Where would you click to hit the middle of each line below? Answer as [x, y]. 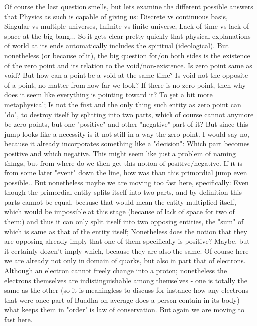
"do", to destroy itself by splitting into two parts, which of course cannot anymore [129, 114]
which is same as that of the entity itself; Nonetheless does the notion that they [126, 231]
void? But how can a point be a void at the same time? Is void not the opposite [126, 75]
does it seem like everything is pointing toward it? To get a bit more [109, 94]
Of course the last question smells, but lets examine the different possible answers [129, 6]
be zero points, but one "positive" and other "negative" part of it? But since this [126, 124]
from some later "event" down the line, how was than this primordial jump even [126, 173]
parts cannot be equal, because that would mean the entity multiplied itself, [120, 202]
